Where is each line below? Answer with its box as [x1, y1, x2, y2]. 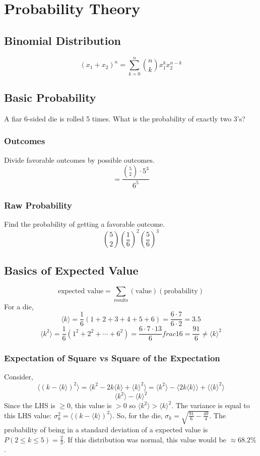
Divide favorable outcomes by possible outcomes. [4, 154, 155, 165]
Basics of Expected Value [4, 263, 139, 278]
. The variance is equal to [171, 400, 250, 411]
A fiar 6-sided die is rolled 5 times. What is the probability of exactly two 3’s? [4, 113, 245, 123]
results [114, 297, 128, 303]
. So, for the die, [112, 410, 163, 420]
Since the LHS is [4, 400, 55, 411]
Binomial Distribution [4, 32, 121, 48]
